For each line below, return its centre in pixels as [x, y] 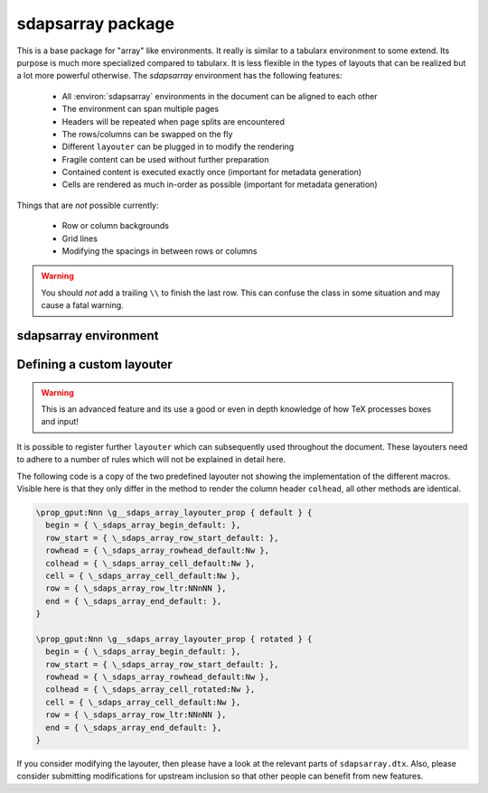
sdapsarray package [96, 23]
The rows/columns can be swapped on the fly [147, 134]
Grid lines [80, 238]
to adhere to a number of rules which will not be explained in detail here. [151, 460]
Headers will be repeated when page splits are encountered [173, 121]
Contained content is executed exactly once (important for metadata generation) [211, 173]
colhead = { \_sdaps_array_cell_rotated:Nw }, [150, 690]
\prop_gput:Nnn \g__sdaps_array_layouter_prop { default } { [174, 512]
